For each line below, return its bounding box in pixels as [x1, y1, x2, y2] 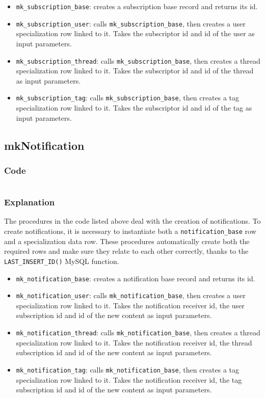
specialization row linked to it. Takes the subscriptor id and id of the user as [16, 28, 255, 39]
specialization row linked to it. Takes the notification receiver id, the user [16, 300, 245, 310]
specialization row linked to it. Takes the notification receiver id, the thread [16, 337, 252, 348]
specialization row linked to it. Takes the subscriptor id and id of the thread [16, 65, 254, 76]
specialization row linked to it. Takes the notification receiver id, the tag [16, 374, 242, 385]
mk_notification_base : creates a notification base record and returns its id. [16, 273, 255, 283]
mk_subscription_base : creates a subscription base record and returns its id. [16, 1, 258, 11]
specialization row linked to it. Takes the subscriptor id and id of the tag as [16, 102, 252, 113]
